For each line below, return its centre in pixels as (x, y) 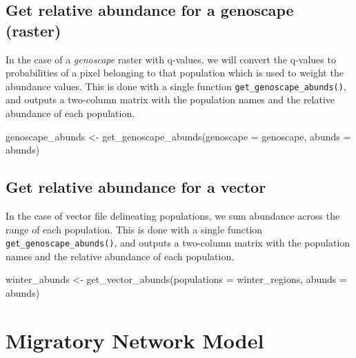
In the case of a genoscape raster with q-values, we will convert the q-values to (171, 59)
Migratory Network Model (135, 340)
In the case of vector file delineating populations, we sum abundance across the (173, 216)
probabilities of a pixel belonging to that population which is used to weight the (175, 73)
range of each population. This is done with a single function (134, 229)
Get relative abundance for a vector (136, 187)
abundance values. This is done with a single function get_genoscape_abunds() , (176, 86)
